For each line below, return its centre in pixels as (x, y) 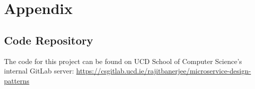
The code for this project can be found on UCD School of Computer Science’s (123, 61)
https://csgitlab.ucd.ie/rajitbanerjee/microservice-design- (163, 71)
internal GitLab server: (39, 71)
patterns (17, 80)
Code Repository (49, 40)
